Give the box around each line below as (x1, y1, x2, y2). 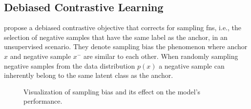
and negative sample (10, 51, 71, 61)
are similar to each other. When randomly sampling (83, 51, 238, 61)
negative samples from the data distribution (4, 60, 135, 71)
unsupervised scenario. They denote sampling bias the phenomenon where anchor (4, 41, 248, 52)
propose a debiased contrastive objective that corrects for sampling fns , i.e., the (4, 22, 241, 33)
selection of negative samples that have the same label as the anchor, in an (4, 32, 228, 42)
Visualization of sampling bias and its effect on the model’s (23, 86, 201, 96)
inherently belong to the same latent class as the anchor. (4, 70, 173, 80)
